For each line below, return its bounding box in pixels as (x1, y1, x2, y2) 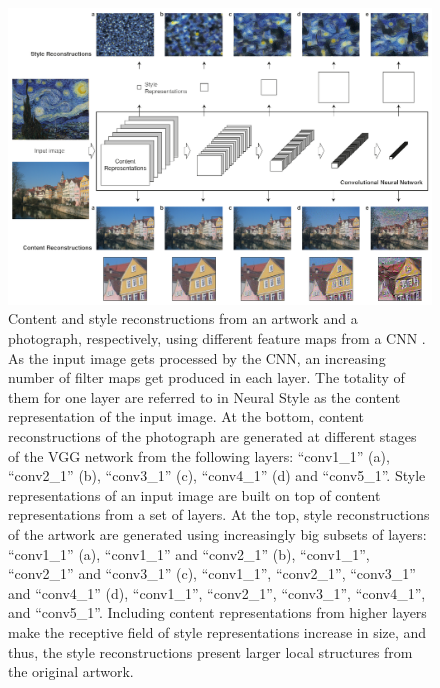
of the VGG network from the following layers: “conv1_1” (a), (8, 445, 390, 466)
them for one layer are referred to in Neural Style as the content (8, 386, 401, 407)
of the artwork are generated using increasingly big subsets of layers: (8, 524, 427, 544)
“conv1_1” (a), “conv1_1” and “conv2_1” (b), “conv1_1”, (8, 543, 370, 564)
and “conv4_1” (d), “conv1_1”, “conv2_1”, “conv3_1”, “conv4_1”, (8, 582, 426, 603)
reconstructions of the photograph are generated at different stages (8, 426, 417, 447)
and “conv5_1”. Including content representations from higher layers (8, 602, 427, 623)
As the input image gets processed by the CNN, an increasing (8, 347, 386, 368)
